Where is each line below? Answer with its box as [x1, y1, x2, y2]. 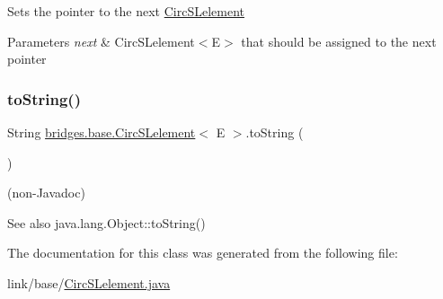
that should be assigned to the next [241, 31, 437, 50]
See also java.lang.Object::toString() [7, 213, 206, 232]
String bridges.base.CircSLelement [7, 123, 196, 141]
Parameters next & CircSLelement [7, 31, 195, 50]
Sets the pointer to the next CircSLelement [7, 2, 245, 20]
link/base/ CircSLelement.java [7, 273, 171, 292]
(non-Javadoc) [7, 183, 85, 202]
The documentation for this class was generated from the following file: [7, 243, 398, 262]
